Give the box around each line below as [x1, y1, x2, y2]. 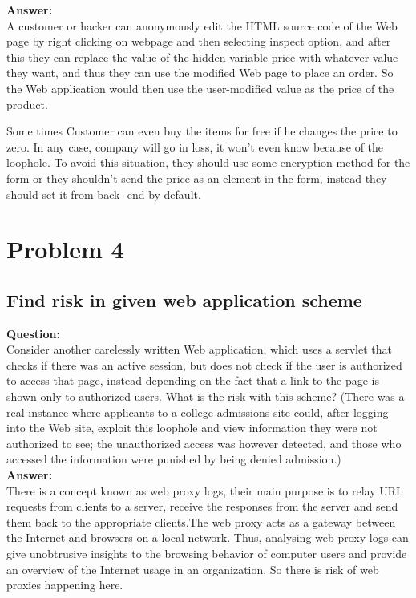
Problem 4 [6, 232, 124, 265]
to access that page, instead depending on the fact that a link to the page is [6, 372, 380, 389]
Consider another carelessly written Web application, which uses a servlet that [6, 341, 392, 358]
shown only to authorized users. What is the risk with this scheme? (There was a [6, 388, 405, 405]
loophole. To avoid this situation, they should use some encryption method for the [6, 154, 410, 171]
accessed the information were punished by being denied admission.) [6, 451, 341, 467]
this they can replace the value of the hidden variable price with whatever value [6, 48, 398, 65]
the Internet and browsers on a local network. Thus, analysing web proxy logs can [6, 529, 409, 546]
